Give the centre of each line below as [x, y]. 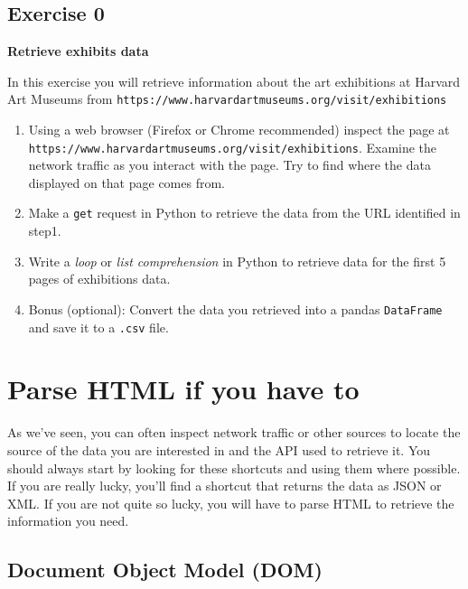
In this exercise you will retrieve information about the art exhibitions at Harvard [234, 81]
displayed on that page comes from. [126, 182]
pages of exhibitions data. [99, 279]
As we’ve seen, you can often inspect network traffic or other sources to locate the [234, 432]
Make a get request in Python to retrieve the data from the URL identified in [244, 213]
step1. [45, 231]
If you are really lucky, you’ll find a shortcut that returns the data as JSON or [225, 486]
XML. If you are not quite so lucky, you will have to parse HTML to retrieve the [231, 503]
